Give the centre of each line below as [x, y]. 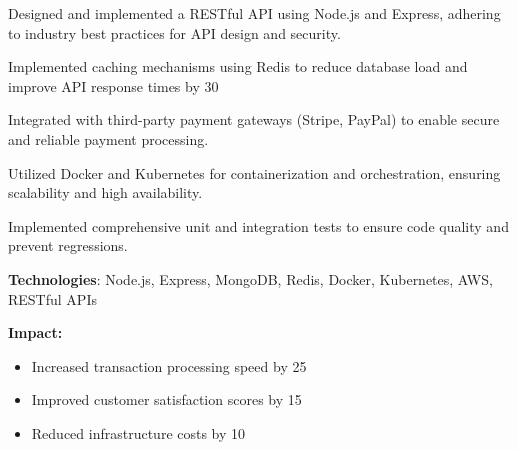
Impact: [35, 332]
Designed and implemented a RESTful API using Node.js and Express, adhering [254, 13]
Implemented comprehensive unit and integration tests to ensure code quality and [258, 225]
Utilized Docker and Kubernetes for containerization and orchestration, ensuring [254, 172]
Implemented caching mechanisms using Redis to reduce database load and [238, 66]
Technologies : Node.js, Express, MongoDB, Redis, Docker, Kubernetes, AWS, [250, 278]
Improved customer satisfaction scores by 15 [166, 399]
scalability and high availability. [105, 192]
